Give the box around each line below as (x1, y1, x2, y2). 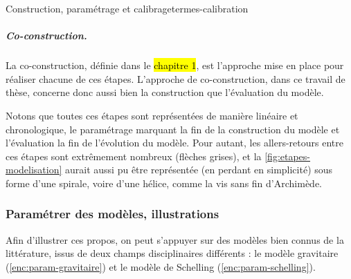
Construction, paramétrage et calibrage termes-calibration (6, 1, 249, 15)
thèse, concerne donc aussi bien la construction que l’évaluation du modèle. (6, 85, 324, 99)
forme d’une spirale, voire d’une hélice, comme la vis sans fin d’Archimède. (6, 175, 323, 190)
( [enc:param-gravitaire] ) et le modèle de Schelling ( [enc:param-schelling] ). (6, 259, 316, 273)
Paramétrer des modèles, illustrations (6, 205, 219, 222)
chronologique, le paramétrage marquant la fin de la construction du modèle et (6, 122, 340, 136)
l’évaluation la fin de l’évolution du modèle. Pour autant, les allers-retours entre (6, 135, 343, 150)
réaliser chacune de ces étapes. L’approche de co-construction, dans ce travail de (6, 71, 345, 86)
